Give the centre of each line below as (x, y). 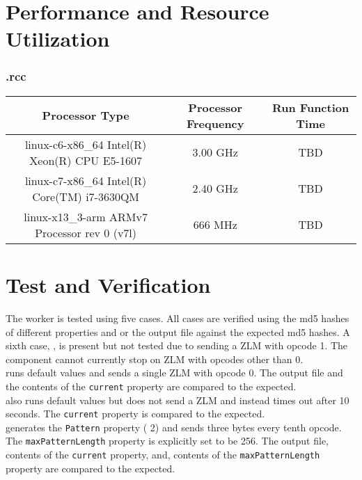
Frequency (215, 123)
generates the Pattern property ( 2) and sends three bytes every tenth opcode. (174, 427)
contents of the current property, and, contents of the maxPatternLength (163, 455)
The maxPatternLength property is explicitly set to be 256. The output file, (167, 441)
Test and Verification (108, 284)
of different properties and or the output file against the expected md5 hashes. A (178, 331)
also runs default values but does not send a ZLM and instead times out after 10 (178, 400)
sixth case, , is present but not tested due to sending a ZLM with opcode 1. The (177, 345)
